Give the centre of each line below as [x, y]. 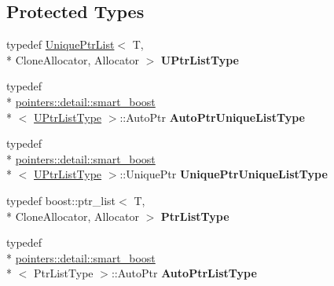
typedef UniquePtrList [61, 44]
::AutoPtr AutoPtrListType [184, 273]
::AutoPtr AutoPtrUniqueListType [212, 117]
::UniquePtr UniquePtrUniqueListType [224, 174]
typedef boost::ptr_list [61, 200]
